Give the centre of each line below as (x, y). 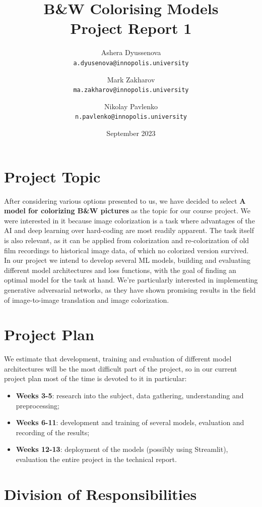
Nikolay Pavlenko (131, 106)
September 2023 (131, 133)
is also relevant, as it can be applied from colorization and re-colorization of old (127, 240)
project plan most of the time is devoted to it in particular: (95, 378)
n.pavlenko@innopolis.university (131, 117)
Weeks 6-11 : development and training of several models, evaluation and (130, 422)
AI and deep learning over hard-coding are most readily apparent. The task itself (129, 230)
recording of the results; (53, 432)
